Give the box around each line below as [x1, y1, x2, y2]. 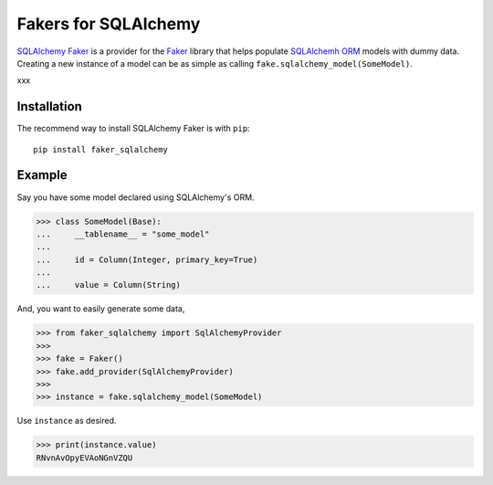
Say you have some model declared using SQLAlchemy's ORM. [16, 192, 255, 203]
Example [16, 167, 68, 183]
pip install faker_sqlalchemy [33, 144, 169, 154]
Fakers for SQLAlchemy [16, 14, 201, 34]
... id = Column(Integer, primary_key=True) [36, 254, 258, 265]
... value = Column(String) [36, 279, 182, 290]
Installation [16, 99, 82, 114]
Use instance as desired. [16, 416, 117, 427]
